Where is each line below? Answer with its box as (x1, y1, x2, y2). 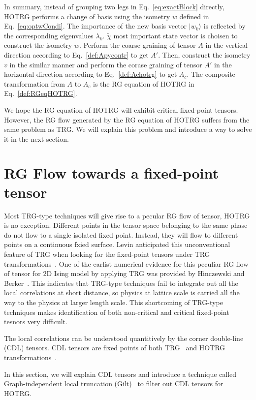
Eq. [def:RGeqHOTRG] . (4, 88, 77, 98)
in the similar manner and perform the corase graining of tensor (9, 59, 202, 69)
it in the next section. (4, 133, 69, 144)
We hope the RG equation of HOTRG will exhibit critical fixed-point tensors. (4, 104, 238, 115)
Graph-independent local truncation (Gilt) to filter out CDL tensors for (4, 378, 224, 389)
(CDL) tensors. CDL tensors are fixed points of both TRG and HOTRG (4, 342, 225, 353)
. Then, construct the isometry (158, 49, 251, 60)
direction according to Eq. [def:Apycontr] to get (4, 49, 149, 60)
